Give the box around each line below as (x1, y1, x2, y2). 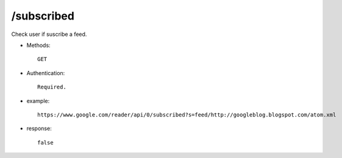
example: (26, 97, 50, 104)
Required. (37, 84, 66, 91)
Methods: (26, 41, 51, 49)
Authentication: (26, 69, 65, 76)
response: (26, 125, 52, 132)
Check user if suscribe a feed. (11, 31, 87, 38)
